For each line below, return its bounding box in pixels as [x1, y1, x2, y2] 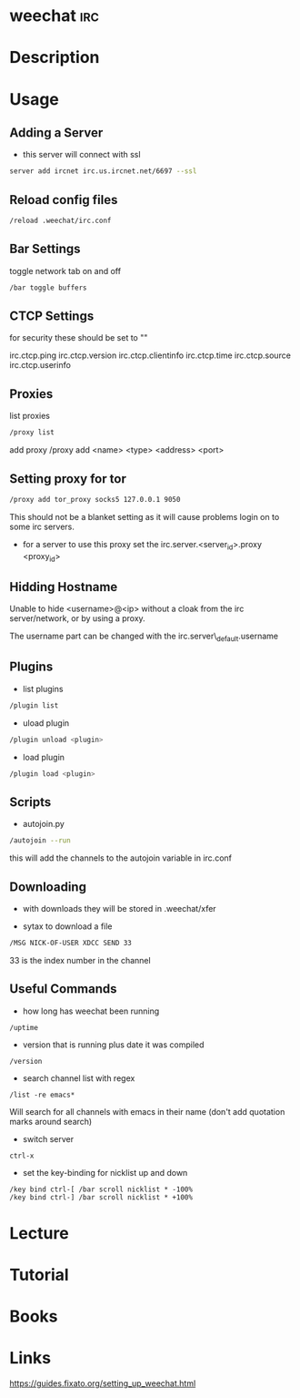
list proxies [9, 411, 50, 422]
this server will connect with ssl [22, 149, 141, 160]
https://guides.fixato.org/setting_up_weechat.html [9, 1378, 196, 1389]
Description [9, 47, 100, 68]
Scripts [9, 794, 52, 810]
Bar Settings [9, 241, 81, 257]
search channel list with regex [22, 1072, 135, 1084]
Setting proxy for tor [9, 471, 127, 486]
